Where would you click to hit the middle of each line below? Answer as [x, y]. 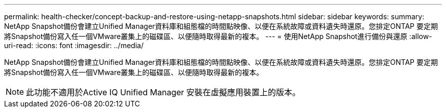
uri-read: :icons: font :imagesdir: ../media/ [74, 45]
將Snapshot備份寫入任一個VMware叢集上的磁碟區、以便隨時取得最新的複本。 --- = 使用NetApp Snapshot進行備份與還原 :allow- [218, 36]
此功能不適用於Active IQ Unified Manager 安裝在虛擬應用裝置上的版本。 [163, 92]
